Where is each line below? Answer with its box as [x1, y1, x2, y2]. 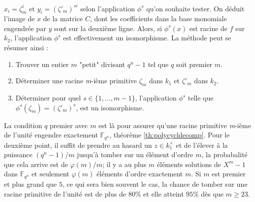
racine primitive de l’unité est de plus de [4, 188, 126, 199]
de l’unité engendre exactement [4, 130, 98, 140]
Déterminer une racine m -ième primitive [15, 75, 137, 86]
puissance [4, 149, 33, 160]
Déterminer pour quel [15, 93, 81, 103]
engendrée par [4, 23, 46, 33]
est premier [212, 168, 246, 179]
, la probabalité [201, 149, 248, 160]
